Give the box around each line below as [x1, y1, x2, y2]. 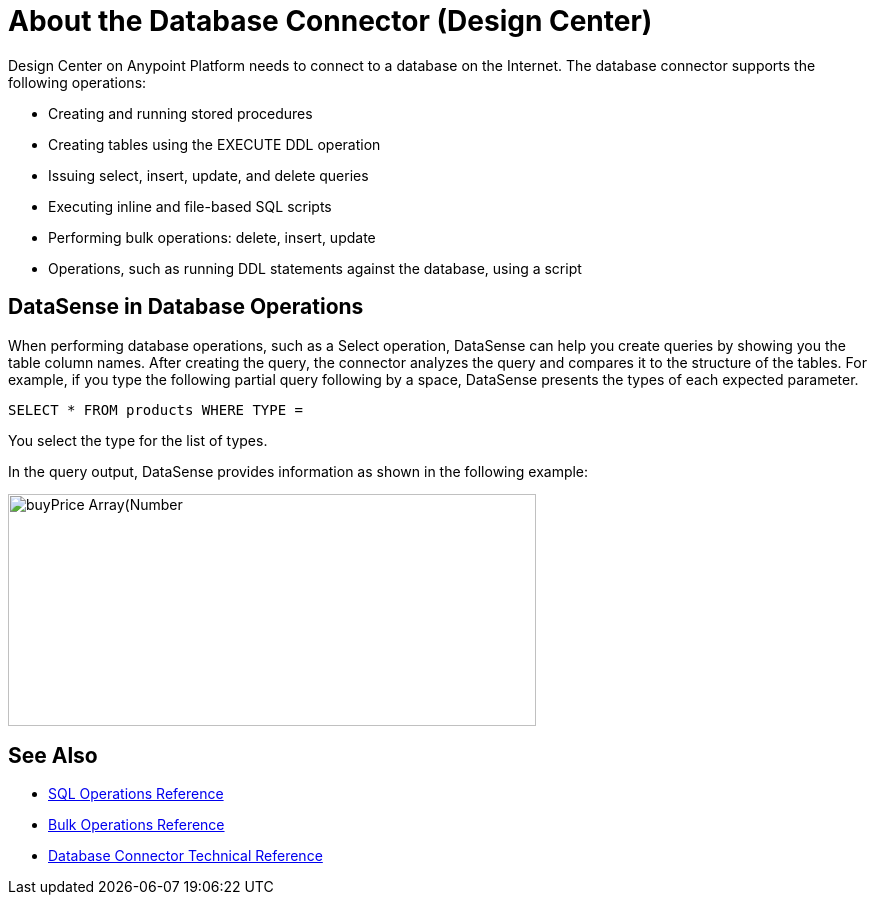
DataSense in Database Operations [8, 294, 364, 320]
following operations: [8, 73, 147, 91]
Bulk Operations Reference [48, 816, 225, 834]
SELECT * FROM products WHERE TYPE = [8, 401, 304, 418]
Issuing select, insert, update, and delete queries [48, 166, 369, 184]
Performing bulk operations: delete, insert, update [48, 228, 376, 246]
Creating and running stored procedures [48, 104, 313, 122]
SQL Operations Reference [48, 785, 224, 803]
